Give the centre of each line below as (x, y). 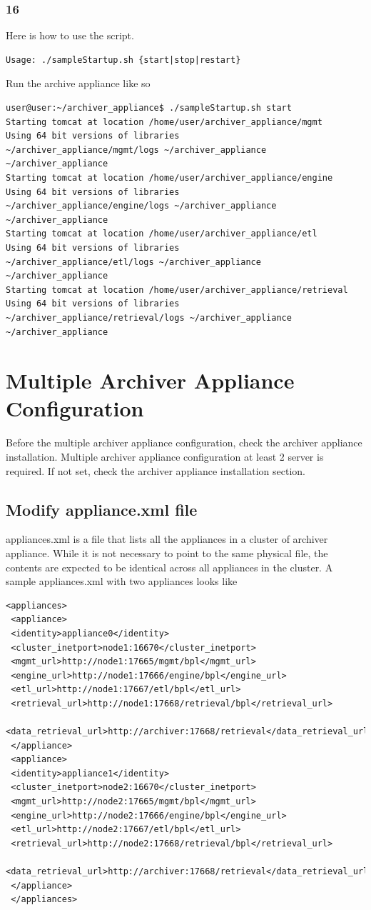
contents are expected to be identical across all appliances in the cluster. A (169, 567)
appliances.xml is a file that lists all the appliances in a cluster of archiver (167, 539)
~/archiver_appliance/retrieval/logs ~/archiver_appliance (149, 317)
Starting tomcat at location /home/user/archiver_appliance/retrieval (177, 290)
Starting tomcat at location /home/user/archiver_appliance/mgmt (164, 122)
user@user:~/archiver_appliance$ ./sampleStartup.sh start (149, 108)
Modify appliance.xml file (102, 509)
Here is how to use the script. (70, 35)
